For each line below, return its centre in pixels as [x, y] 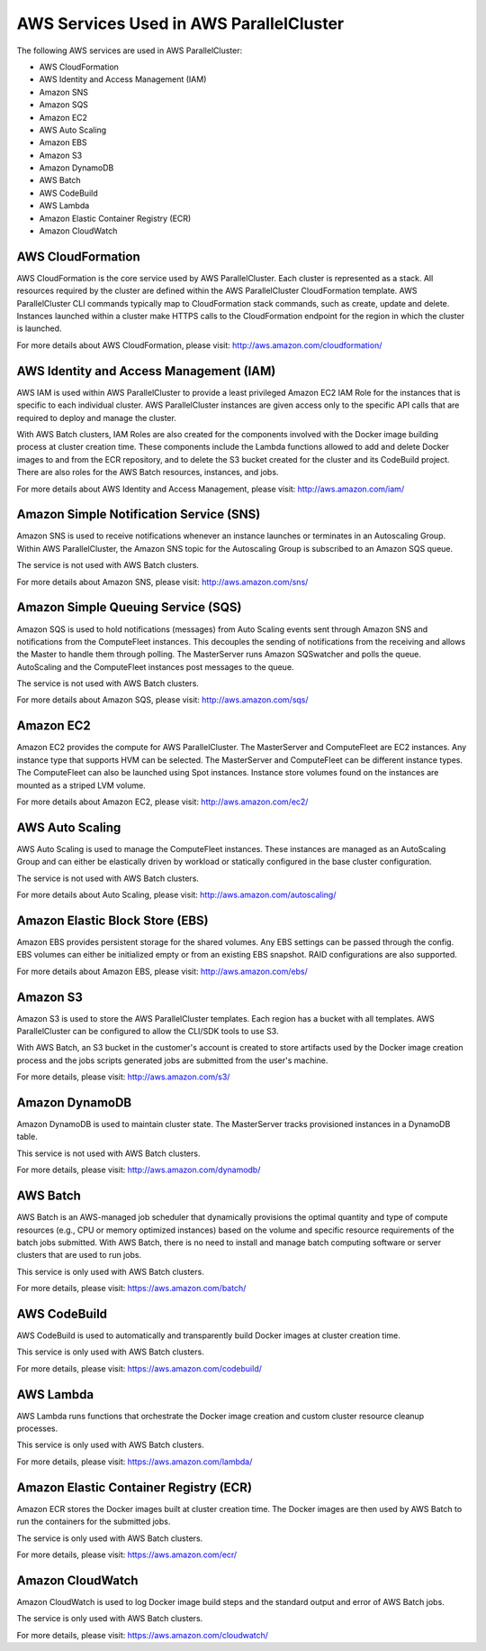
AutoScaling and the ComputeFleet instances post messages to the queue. [155, 666]
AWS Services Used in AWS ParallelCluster [180, 23]
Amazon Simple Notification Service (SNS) [139, 514]
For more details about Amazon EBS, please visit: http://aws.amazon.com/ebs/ [162, 971]
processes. [37, 1428]
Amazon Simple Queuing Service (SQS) [129, 607]
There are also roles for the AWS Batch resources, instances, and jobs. [148, 472]
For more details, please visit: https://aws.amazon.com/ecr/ [127, 1555]
